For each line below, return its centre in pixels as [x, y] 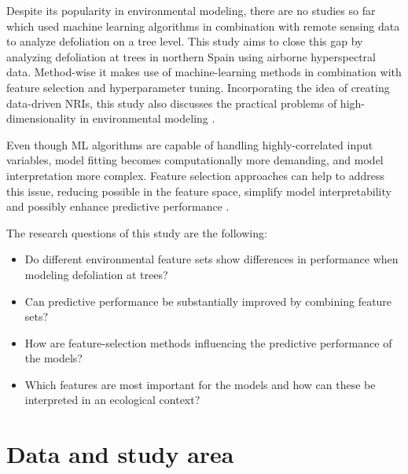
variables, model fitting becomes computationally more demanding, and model [195, 160]
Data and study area [120, 454]
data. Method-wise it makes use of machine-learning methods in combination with [204, 72]
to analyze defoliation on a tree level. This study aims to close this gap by [185, 41]
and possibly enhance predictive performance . [118, 206]
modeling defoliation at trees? [96, 274]
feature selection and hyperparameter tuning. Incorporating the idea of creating [198, 87]
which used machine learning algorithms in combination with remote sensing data [203, 26]
